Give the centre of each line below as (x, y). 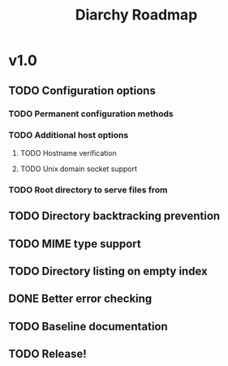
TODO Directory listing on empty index (108, 271)
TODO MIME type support (75, 244)
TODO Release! (47, 354)
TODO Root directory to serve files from (88, 190)
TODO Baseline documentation (88, 326)
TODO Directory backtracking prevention (114, 216)
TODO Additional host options (69, 136)
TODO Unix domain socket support (79, 169)
